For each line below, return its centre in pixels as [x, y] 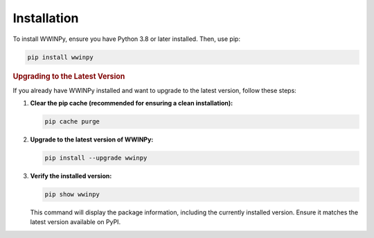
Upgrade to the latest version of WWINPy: [92, 139]
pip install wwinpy [60, 57]
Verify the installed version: [71, 176]
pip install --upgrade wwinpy [96, 158]
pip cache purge [72, 122]
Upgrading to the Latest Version [69, 76]
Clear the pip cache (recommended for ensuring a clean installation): [132, 103]
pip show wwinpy [72, 195]
